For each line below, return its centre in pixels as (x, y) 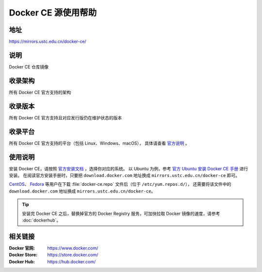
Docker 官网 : (22, 248)
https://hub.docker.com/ (72, 261)
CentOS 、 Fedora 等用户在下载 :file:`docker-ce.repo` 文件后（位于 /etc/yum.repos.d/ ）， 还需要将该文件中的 (120, 184)
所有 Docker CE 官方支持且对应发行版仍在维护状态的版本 (65, 118)
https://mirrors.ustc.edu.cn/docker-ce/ (48, 42)
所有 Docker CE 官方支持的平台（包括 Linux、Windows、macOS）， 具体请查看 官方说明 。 (99, 143)
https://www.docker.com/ (73, 248)
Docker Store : (23, 255)
